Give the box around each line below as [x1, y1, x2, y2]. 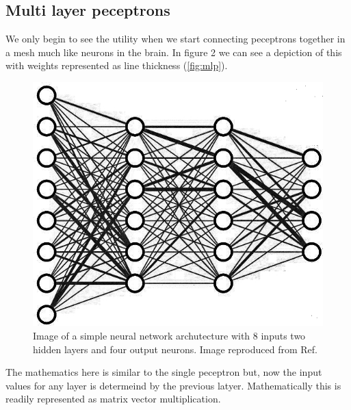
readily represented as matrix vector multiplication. [5, 392, 221, 406]
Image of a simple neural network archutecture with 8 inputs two [33, 328, 306, 342]
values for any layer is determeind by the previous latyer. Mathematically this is [5, 378, 341, 392]
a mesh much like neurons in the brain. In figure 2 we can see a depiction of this [5, 44, 342, 59]
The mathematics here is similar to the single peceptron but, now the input [5, 365, 322, 379]
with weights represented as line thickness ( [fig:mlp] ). [5, 58, 228, 73]
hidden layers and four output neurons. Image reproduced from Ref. [33, 342, 317, 356]
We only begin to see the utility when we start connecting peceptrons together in [5, 31, 346, 46]
